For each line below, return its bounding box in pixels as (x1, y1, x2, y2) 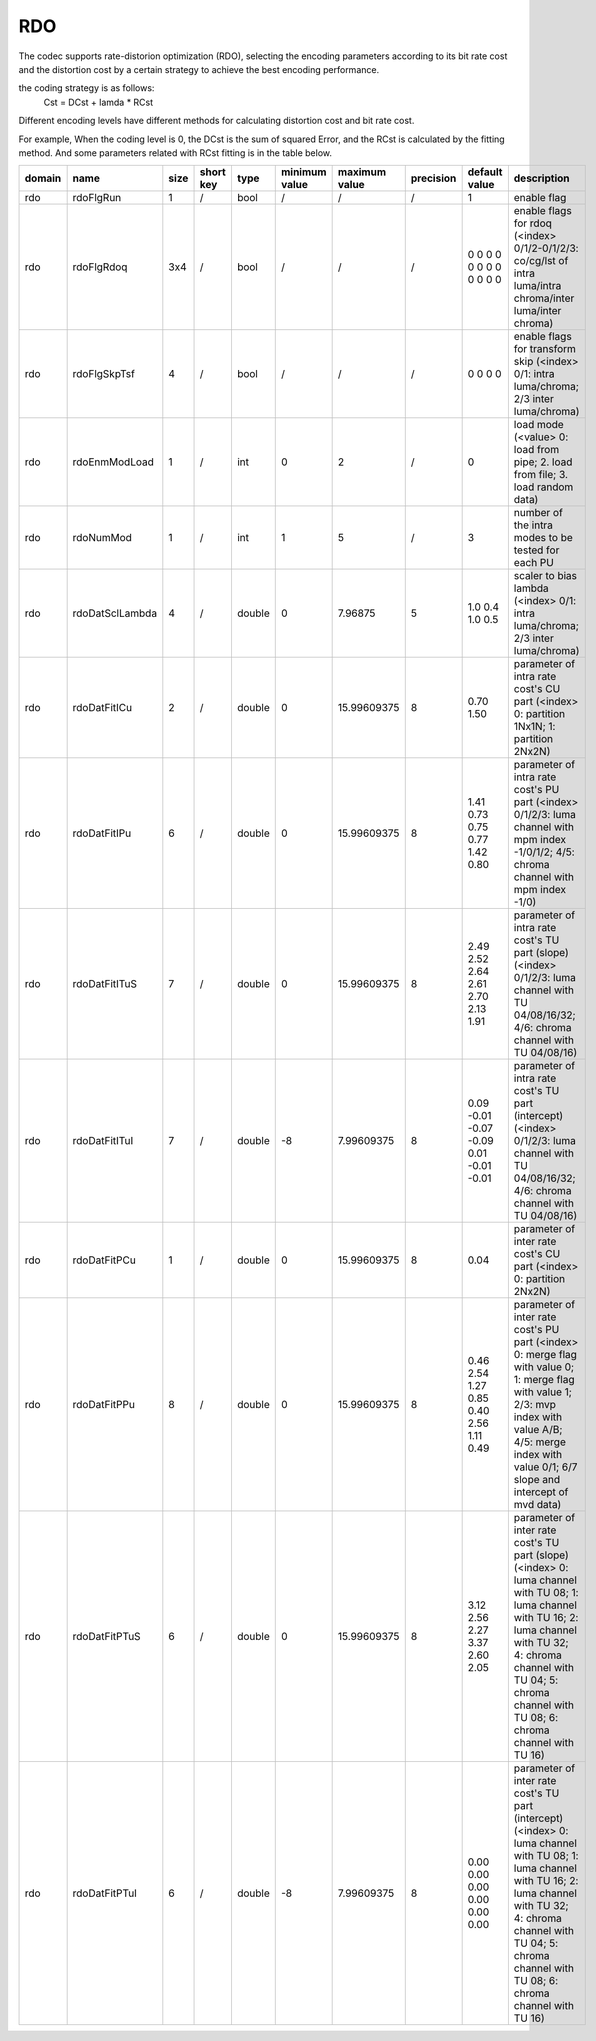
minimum (280, 165, 327, 179)
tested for (513, 543, 560, 557)
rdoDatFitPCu (72, 1253, 137, 1267)
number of (513, 506, 564, 520)
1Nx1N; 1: (513, 720, 556, 734)
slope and (513, 1473, 561, 1487)
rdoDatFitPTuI (72, 1886, 137, 1900)
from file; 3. (513, 468, 569, 482)
